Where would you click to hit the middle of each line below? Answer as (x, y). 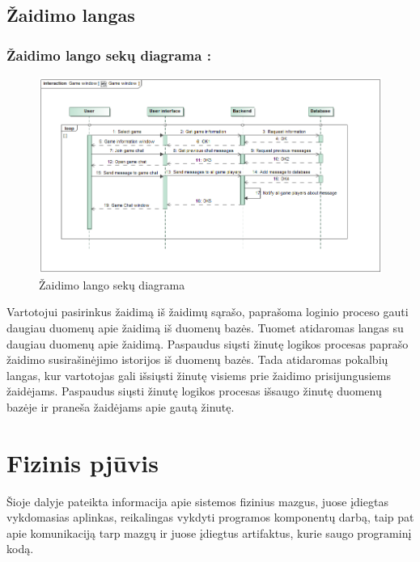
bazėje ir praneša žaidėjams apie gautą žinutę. (121, 406)
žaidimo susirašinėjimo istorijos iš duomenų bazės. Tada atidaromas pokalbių (197, 359)
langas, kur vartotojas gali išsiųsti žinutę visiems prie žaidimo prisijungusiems (199, 375)
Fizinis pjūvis (83, 462)
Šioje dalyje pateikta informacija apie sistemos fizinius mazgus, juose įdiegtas (197, 501)
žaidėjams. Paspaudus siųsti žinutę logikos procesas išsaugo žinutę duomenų (194, 391)
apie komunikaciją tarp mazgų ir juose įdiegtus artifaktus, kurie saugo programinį (209, 532)
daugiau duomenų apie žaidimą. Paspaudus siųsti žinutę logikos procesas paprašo (208, 343)
